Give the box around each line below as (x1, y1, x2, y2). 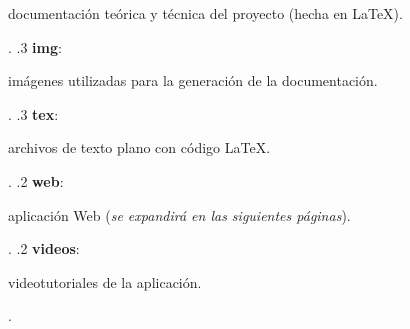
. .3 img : (8, 36, 62, 57)
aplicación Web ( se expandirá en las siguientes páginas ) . (8, 204, 351, 225)
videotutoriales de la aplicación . (8, 271, 202, 292)
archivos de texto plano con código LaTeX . (8, 137, 271, 158)
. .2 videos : (8, 238, 80, 259)
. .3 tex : (8, 103, 59, 124)
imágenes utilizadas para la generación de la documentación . (8, 70, 378, 91)
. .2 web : (8, 170, 64, 191)
